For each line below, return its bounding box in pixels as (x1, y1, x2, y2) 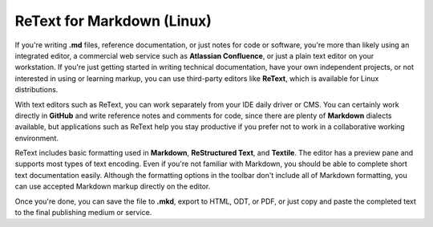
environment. (14, 133, 59, 143)
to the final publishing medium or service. (14, 208, 152, 217)
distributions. (14, 85, 59, 95)
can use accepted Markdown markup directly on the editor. (14, 181, 211, 192)
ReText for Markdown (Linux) (14, 12, 212, 30)
